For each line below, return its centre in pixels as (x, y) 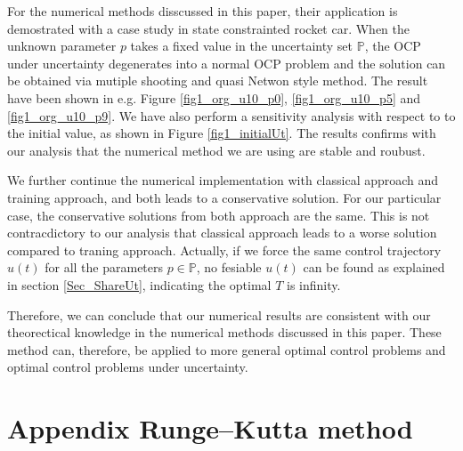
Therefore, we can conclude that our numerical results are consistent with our (219, 314)
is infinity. (314, 284)
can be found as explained (374, 267)
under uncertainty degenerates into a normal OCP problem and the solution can (227, 63)
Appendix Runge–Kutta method (210, 428)
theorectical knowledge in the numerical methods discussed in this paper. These (224, 332)
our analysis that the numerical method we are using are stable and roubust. (216, 150)
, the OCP (393, 46)
